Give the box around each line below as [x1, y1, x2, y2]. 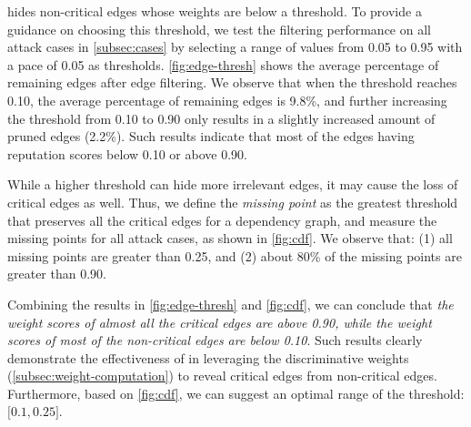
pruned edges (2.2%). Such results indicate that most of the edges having [7, 127, 415, 146]
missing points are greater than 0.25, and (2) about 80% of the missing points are [7, 246, 462, 265]
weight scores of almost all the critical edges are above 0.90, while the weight [7, 312, 432, 331]
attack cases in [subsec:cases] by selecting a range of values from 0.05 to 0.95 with [7, 37, 463, 56]
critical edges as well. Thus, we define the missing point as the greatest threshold [7, 192, 458, 211]
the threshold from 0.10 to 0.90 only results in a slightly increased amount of [7, 108, 436, 127]
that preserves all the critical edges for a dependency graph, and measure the [7, 210, 437, 229]
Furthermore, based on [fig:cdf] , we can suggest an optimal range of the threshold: [7, 383, 465, 402]
